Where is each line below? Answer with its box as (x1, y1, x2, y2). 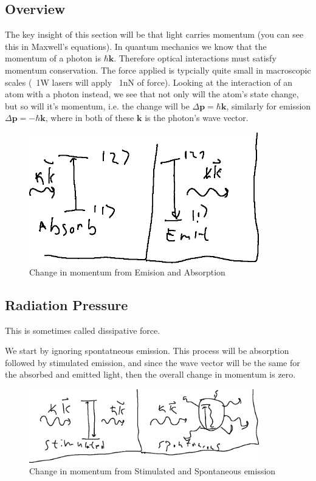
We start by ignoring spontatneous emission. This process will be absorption (5, 344, 289, 357)
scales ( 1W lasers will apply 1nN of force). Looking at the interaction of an (5, 75, 293, 88)
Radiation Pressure (5, 295, 128, 314)
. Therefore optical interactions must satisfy (114, 52, 276, 64)
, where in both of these (45, 111, 134, 124)
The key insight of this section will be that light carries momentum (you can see (5, 28, 304, 41)
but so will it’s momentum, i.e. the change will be (5, 99, 190, 112)
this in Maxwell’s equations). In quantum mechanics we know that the (5, 40, 267, 52)
